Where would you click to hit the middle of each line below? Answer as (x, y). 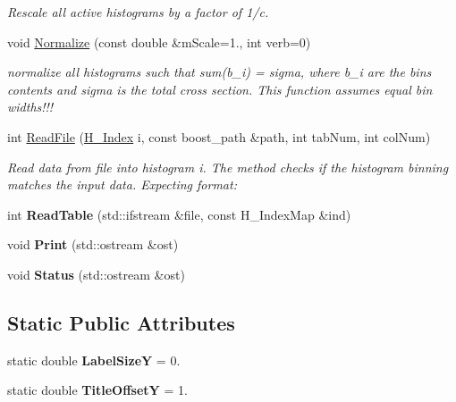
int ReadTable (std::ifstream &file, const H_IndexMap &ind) (179, 214)
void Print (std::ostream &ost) (93, 244)
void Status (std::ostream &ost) (96, 274)
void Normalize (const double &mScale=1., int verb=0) (159, 42)
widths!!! (30, 107)
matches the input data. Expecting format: (122, 184)
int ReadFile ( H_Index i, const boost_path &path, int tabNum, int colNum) (219, 136)
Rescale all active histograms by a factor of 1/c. (138, 12)
